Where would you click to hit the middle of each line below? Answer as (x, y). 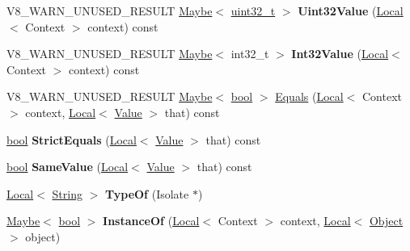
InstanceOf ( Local (151, 221)
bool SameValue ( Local (68, 167)
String (67, 193)
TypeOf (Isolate (147, 193)
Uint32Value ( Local (351, 10)
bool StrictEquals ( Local (72, 139)
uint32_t (253, 10)
